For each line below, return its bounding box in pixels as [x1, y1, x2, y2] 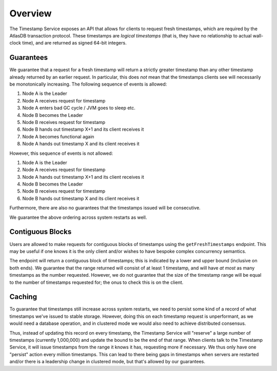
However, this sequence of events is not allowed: [9, 150, 113, 156]
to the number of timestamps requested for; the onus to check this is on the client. [9, 279, 184, 285]
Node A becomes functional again [22, 133, 94, 139]
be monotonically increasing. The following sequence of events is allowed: [9, 81, 167, 87]
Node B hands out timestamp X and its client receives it [22, 195, 140, 201]
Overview [9, 8, 52, 19]
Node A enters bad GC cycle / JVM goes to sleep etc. [22, 105, 136, 111]
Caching [9, 293, 37, 301]
